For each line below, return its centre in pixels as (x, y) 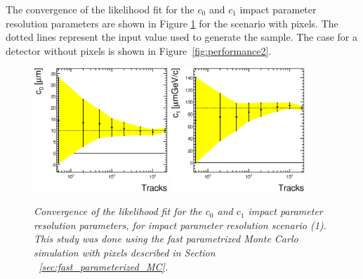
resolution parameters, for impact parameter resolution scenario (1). (180, 225)
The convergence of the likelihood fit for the (100, 9)
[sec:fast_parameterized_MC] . (104, 266)
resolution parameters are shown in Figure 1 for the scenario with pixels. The (172, 23)
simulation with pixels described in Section (125, 252)
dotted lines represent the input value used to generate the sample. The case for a (181, 37)
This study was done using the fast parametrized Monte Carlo (166, 239)
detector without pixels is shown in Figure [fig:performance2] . (139, 50)
